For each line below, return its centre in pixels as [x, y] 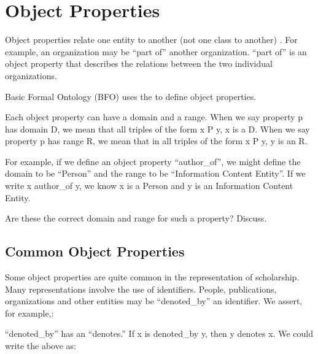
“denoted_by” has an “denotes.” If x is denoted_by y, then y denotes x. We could [159, 333]
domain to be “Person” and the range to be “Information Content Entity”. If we [155, 173]
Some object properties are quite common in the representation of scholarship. [152, 277]
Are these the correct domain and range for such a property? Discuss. [136, 218]
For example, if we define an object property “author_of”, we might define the [153, 161]
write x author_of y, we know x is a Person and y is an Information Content [149, 186]
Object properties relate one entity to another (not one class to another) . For [151, 40]
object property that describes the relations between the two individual [139, 63]
